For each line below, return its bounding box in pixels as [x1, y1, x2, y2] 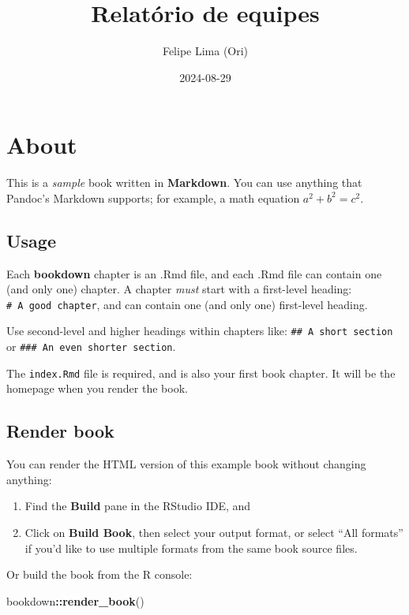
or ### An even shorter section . [6, 338, 176, 355]
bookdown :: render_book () [6, 592, 144, 609]
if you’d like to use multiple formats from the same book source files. [24, 539, 358, 556]
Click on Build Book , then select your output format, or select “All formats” [24, 524, 403, 541]
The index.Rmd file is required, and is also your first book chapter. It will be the [6, 364, 396, 381]
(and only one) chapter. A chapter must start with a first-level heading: [6, 281, 352, 297]
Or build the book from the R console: [6, 566, 193, 583]
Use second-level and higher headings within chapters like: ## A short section [6, 322, 393, 339]
